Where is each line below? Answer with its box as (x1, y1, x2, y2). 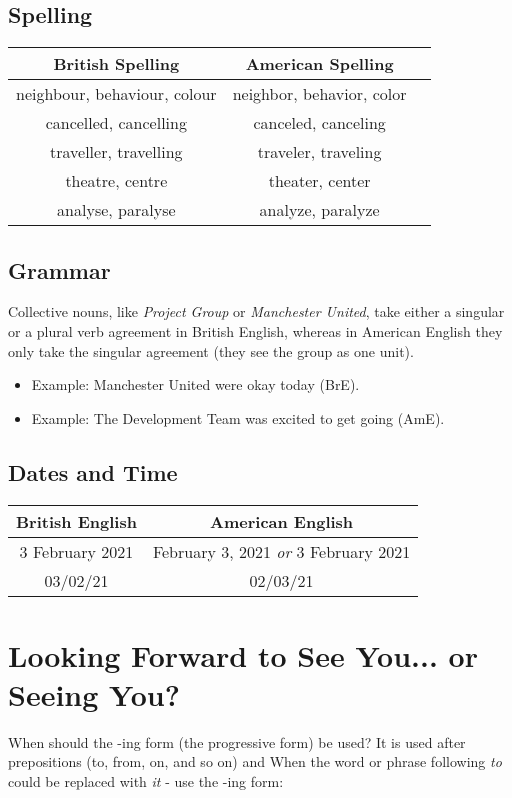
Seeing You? (8, 673, 180, 714)
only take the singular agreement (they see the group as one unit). (8, 340, 414, 361)
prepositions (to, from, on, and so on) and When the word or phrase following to (8, 751, 502, 772)
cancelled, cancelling (45, 111, 187, 135)
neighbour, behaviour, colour (16, 82, 217, 106)
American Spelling (245, 52, 394, 76)
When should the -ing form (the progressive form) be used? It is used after (8, 731, 466, 752)
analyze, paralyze (259, 198, 380, 222)
